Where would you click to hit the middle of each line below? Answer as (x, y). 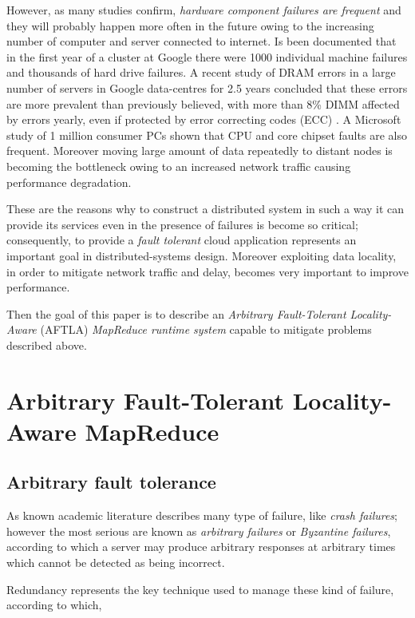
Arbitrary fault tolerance (111, 482)
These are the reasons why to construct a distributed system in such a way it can (206, 209)
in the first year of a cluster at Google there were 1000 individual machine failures (207, 56)
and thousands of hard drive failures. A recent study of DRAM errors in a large (201, 72)
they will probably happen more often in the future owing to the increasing (190, 25)
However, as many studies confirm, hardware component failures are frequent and (204, 10)
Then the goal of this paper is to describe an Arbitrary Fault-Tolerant (176, 313)
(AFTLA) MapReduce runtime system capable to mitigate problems (206, 329)
